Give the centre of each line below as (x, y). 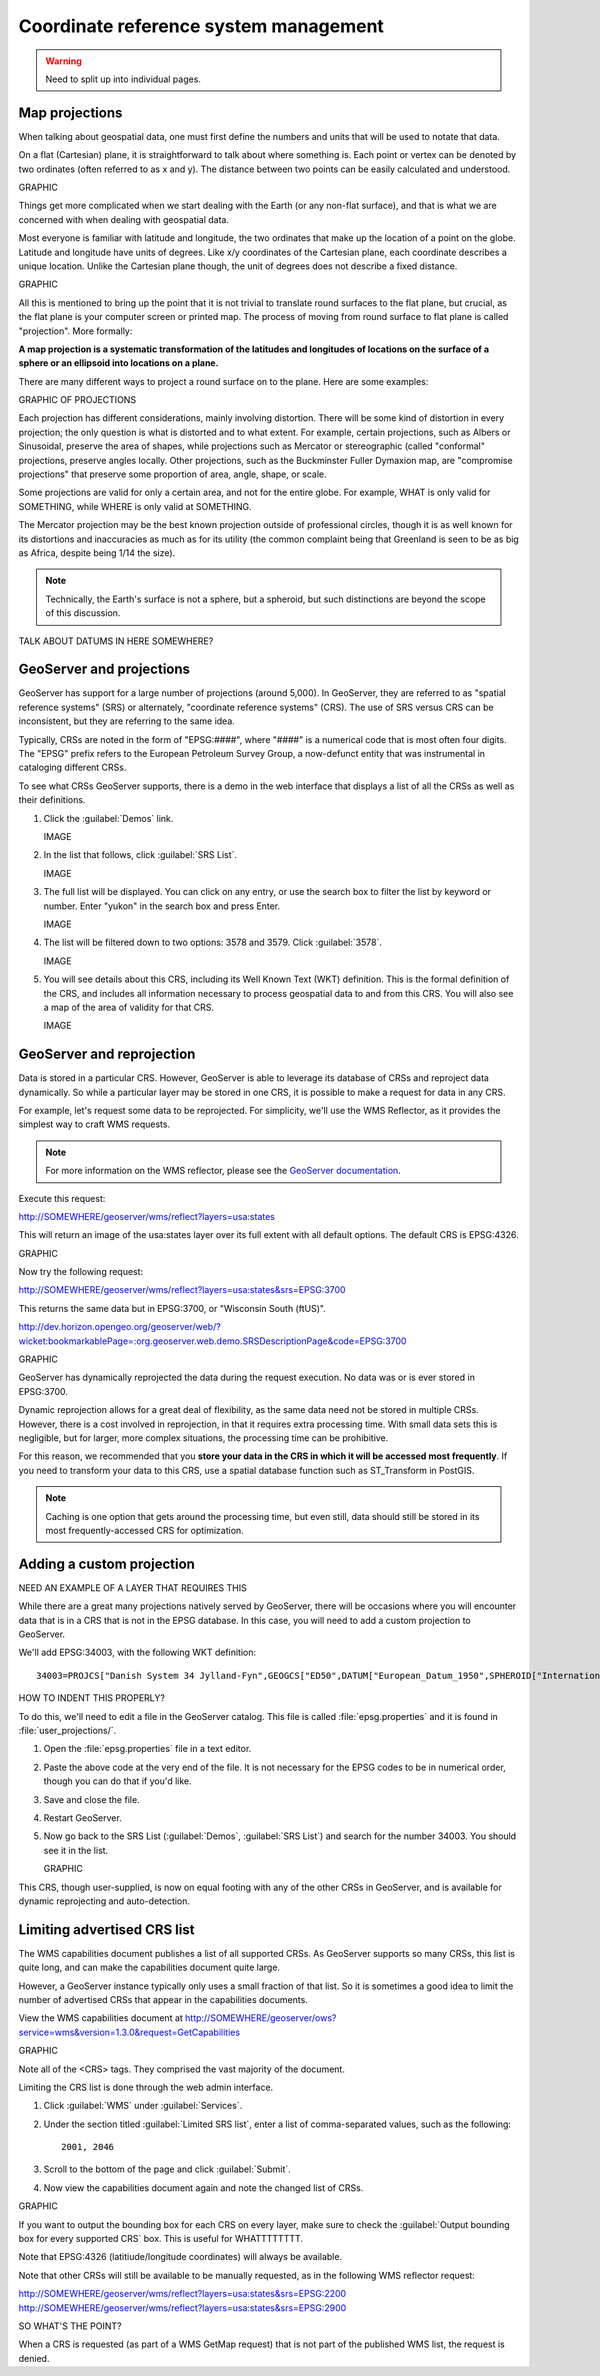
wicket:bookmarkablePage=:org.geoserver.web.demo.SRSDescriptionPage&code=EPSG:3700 (212, 1341)
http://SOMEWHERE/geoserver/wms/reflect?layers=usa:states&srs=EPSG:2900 (182, 2307)
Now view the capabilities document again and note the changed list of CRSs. (203, 2187)
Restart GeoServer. (82, 1817)
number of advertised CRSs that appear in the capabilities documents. (163, 1999)
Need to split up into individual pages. (123, 79)
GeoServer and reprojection (107, 1054)
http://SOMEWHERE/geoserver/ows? (261, 2018)
